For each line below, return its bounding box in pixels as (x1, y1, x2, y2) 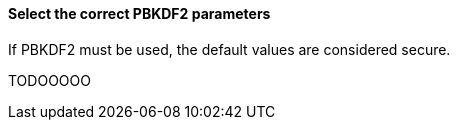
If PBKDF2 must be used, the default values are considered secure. (8, 40, 451, 58)
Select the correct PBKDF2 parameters (8, 5, 271, 22)
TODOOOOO (8, 71, 91, 89)
